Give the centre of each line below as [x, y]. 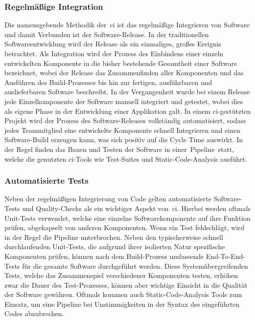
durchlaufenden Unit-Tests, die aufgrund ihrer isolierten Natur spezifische [115, 246]
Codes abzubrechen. [34, 313]
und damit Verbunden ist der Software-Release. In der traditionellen [107, 34]
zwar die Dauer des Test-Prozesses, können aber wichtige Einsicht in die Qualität [126, 285]
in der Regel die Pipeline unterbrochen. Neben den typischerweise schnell [114, 237]
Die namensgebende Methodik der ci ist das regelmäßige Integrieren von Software [127, 25]
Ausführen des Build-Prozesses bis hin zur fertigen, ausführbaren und [108, 82]
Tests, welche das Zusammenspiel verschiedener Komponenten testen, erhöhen [121, 275]
